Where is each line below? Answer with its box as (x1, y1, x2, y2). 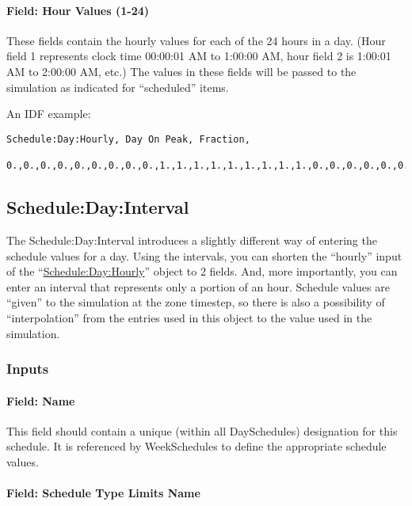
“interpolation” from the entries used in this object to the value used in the (6, 309, 372, 325)
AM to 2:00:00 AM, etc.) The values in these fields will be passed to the (6, 63, 357, 79)
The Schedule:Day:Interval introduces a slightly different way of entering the (6, 231, 377, 248)
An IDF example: (6, 105, 91, 122)
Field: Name (6, 392, 75, 409)
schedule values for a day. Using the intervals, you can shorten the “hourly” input (6, 247, 402, 264)
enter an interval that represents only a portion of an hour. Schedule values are (6, 278, 390, 295)
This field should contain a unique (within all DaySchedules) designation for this (6, 422, 398, 439)
